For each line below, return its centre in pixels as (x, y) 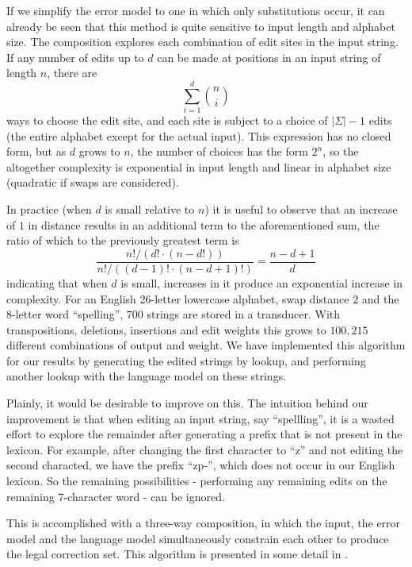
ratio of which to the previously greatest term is (123, 240)
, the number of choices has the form (219, 151)
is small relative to (150, 209)
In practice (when (49, 209)
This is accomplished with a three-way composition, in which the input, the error (204, 523)
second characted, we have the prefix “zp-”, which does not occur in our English (201, 465)
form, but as (36, 151)
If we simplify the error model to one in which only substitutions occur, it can (196, 10)
